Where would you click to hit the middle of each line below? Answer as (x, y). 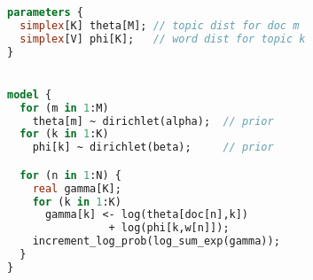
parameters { (45, 12)
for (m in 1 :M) (64, 108)
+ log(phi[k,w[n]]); (169, 228)
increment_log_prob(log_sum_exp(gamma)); (156, 241)
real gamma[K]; (77, 188)
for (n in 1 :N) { (70, 175)
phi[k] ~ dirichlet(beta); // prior (153, 148)
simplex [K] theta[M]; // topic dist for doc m (160, 25)
